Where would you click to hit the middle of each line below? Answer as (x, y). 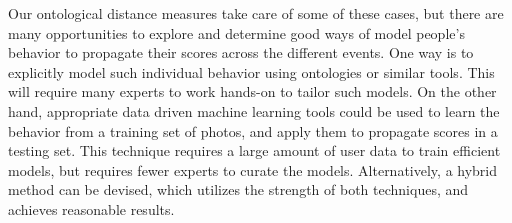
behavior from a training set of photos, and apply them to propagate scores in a (253, 130)
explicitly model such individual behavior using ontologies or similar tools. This (251, 71)
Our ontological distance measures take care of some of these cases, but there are (256, 13)
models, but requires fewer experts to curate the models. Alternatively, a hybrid (253, 169)
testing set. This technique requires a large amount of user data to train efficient (254, 150)
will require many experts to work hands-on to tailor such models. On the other (252, 91)
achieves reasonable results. (91, 208)
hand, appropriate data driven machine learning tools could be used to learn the (254, 110)
